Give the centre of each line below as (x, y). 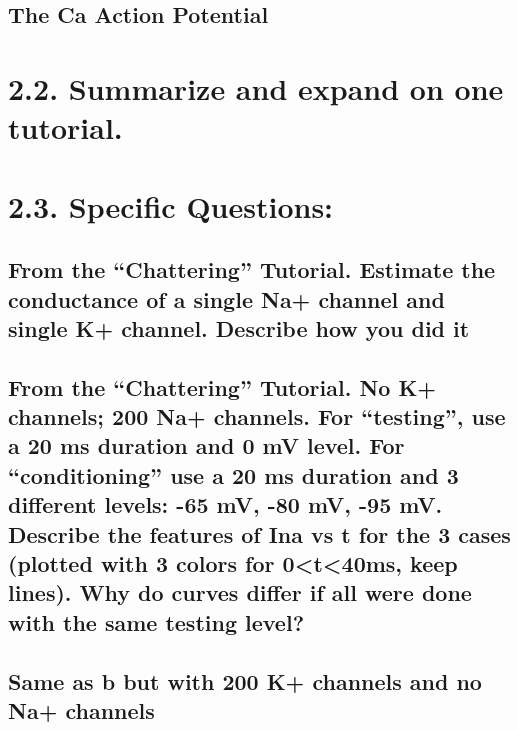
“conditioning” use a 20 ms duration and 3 (233, 474)
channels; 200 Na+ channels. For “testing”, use (257, 416)
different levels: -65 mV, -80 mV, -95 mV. (225, 504)
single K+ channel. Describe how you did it (239, 327)
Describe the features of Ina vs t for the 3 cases (259, 533)
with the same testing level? (156, 621)
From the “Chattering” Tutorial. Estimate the (252, 269)
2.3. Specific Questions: (171, 205)
